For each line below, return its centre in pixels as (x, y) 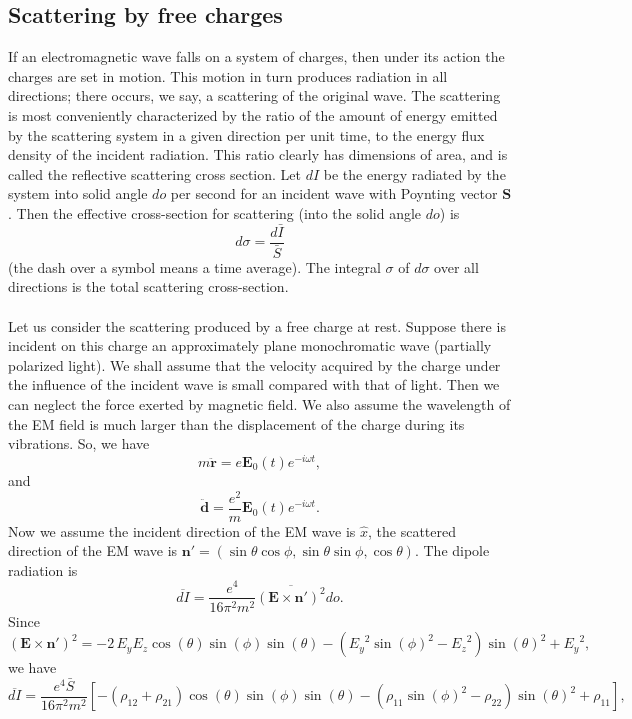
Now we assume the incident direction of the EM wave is (182, 530)
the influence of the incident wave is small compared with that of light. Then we (254, 384)
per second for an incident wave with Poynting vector (334, 193)
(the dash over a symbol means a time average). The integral (194, 266)
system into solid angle (78, 193)
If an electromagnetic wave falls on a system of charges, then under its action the (256, 56)
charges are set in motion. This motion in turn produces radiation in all (228, 75)
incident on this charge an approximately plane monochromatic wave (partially (250, 345)
